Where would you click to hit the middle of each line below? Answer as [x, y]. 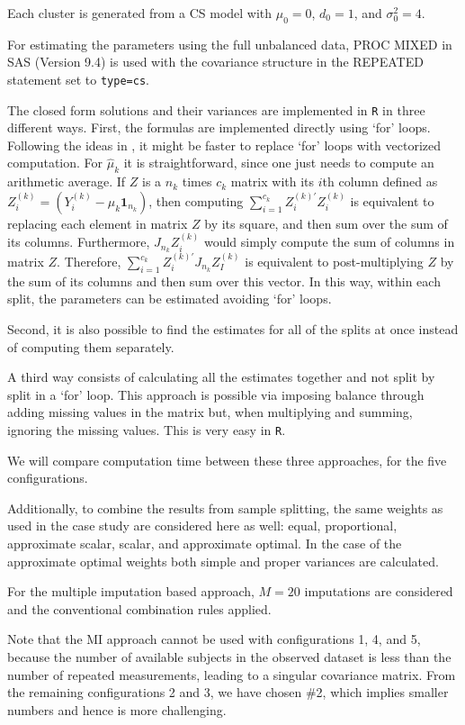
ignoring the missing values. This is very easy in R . [147, 429]
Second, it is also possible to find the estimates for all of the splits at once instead [233, 329]
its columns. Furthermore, [79, 242]
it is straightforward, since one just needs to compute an [279, 163]
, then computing [196, 200]
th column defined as [380, 181]
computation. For [55, 163]
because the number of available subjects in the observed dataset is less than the [229, 656]
